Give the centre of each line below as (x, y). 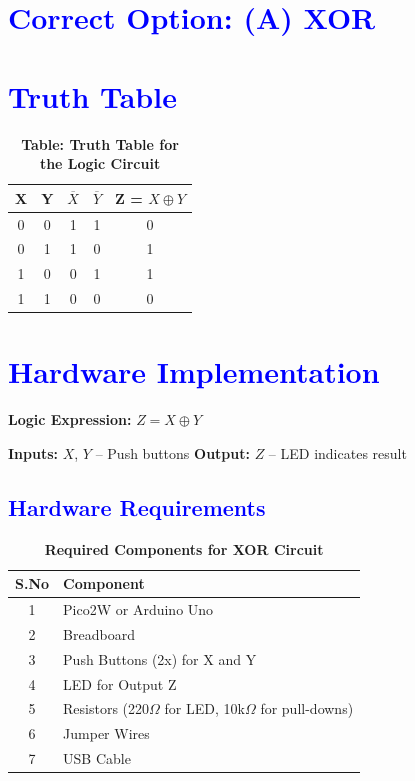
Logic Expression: (70, 419)
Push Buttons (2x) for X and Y (160, 658)
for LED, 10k (204, 708)
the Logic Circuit (100, 163)
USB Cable (97, 758)
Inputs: (33, 452)
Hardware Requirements (137, 506)
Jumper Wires (106, 733)
